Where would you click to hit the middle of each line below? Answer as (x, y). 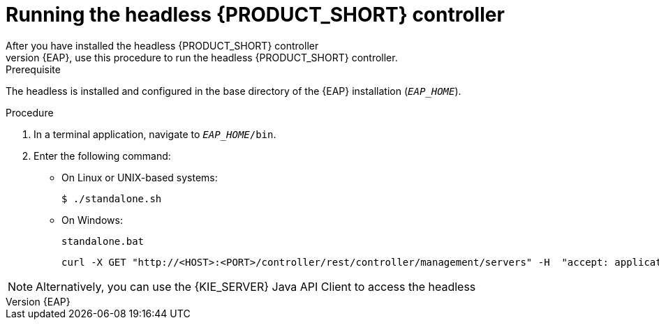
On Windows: (92, 220)
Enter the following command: (102, 156)
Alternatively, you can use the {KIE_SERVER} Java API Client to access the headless (256, 286)
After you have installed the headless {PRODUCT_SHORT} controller (162, 45)
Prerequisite (33, 69)
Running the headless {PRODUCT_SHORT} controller (255, 15)
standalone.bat (103, 241)
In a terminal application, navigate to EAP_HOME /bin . (155, 134)
